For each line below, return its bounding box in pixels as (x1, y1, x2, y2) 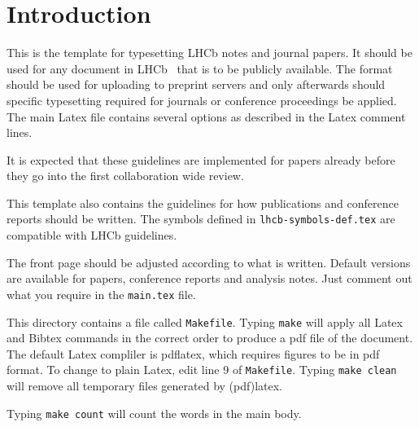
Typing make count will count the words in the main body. (7, 404, 302, 421)
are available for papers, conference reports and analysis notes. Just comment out (7, 270, 412, 287)
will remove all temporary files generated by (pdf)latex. (7, 377, 282, 394)
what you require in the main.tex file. (7, 285, 196, 302)
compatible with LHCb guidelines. (7, 227, 177, 244)
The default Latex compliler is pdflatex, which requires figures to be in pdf (7, 345, 380, 362)
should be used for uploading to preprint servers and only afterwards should (7, 76, 386, 93)
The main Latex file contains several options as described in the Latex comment (7, 108, 406, 125)
